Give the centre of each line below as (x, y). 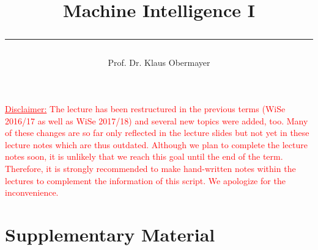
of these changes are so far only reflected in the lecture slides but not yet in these (157, 133)
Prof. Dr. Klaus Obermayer (159, 62)
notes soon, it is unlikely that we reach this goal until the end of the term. (144, 156)
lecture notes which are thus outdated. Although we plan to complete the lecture (156, 144)
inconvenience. (32, 192)
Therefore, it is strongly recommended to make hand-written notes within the (150, 168)
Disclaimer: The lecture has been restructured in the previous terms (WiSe (145, 108)
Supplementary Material (110, 234)
